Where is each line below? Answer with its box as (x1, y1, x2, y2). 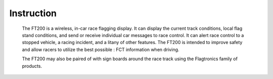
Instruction (9, 8, 57, 19)
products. (22, 63, 42, 69)
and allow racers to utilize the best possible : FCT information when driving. (22, 46, 179, 53)
